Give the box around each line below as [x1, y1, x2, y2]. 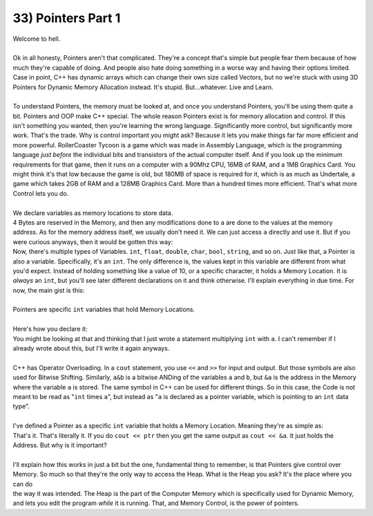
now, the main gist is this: [12, 286, 85, 294]
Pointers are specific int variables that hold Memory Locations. [12, 305, 195, 314]
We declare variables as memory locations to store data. [12, 208, 173, 217]
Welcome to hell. [12, 35, 61, 43]
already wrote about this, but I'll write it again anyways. [12, 344, 170, 353]
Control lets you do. [12, 189, 69, 197]
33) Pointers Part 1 [12, 10, 121, 26]
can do [12, 479, 33, 488]
